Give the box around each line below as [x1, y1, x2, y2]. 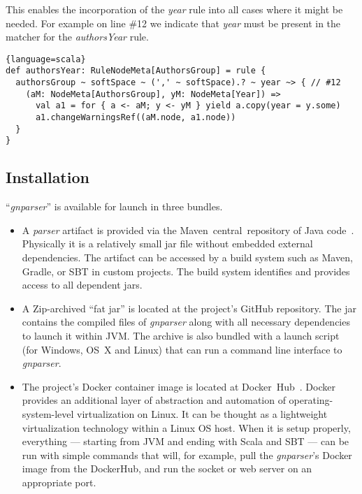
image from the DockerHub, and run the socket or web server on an [22, 461, 312, 476]
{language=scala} [6, 54, 86, 64]
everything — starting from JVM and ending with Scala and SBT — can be [22, 434, 349, 449]
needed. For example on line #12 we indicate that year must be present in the [6, 15, 341, 30]
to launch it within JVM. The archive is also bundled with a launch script [22, 328, 340, 342]
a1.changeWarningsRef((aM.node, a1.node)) [35, 112, 236, 123]
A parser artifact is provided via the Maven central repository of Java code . [22, 222, 354, 237]
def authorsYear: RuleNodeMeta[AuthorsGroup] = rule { [6, 66, 266, 76]
